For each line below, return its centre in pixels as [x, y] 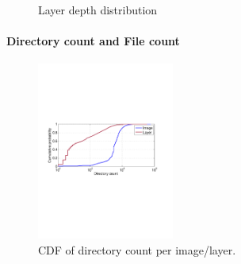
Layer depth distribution [98, 10]
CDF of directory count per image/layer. [137, 249]
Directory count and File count [93, 41]
